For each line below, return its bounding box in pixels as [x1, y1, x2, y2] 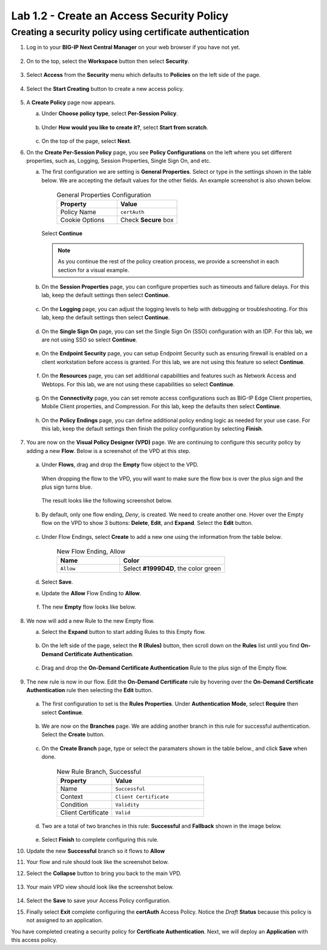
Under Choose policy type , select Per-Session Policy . [41, 110, 178, 117]
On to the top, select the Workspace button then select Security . [26, 58, 190, 65]
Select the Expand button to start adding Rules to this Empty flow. [41, 628, 206, 635]
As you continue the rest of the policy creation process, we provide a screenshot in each [58, 258, 279, 265]
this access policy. [11, 936, 58, 943]
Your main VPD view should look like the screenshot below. [26, 883, 174, 890]
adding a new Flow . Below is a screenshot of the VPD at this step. [26, 447, 191, 454]
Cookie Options [60, 216, 105, 224]
